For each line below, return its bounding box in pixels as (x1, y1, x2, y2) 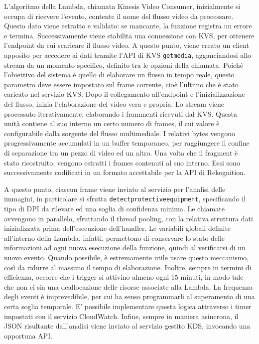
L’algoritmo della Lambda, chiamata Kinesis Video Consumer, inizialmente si (4, 1, 241, 11)
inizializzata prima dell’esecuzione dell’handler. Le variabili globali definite (4, 223, 231, 233)
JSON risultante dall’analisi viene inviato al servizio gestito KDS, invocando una (4, 321, 251, 331)
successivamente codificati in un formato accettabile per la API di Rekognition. (4, 167, 246, 177)
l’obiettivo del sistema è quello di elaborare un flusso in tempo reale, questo (4, 69, 235, 80)
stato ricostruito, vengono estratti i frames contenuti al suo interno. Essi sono (4, 157, 240, 168)
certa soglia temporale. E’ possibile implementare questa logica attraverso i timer (4, 301, 252, 311)
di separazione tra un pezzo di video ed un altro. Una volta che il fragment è (4, 147, 238, 158)
